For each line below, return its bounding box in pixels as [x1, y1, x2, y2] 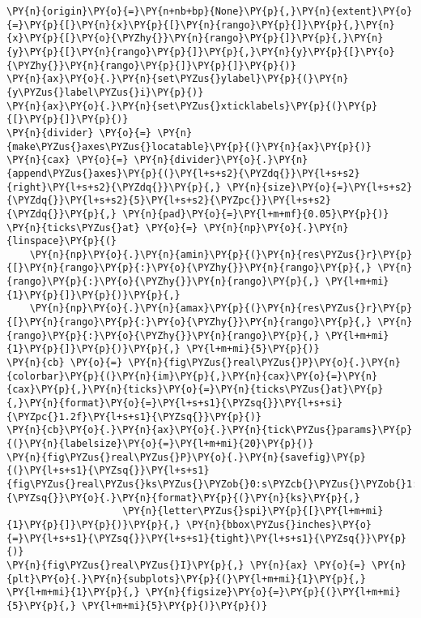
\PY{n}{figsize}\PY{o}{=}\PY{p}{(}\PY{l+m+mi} [145, 586, 401, 599]
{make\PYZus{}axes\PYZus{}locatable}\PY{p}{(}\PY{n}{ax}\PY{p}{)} [6, 140, 372, 152]
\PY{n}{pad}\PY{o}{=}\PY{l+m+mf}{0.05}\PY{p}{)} [122, 208, 389, 220]
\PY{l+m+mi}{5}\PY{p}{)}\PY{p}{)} [82, 599, 268, 612]
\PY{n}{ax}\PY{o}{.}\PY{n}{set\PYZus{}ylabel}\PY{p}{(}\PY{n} [6, 73, 349, 85]
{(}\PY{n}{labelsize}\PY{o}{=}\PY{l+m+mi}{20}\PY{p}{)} [6, 438, 314, 449]
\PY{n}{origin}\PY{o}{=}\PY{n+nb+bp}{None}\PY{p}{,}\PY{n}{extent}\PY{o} [6, 6, 413, 17]
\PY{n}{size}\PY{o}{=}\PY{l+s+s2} [227, 181, 413, 193]
